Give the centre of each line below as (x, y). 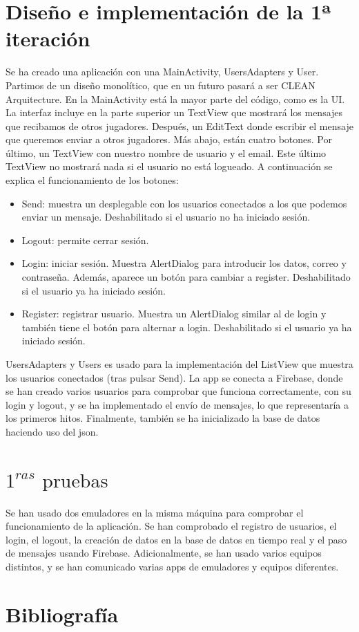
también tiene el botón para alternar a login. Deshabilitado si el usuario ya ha (187, 327)
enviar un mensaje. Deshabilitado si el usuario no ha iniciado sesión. (166, 217)
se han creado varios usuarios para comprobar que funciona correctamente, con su (178, 391)
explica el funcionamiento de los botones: (92, 180)
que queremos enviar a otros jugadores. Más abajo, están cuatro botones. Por (169, 139)
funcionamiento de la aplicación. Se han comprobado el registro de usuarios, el (171, 526)
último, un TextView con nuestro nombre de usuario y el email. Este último (166, 152)
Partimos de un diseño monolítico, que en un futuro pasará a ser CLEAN (161, 85)
